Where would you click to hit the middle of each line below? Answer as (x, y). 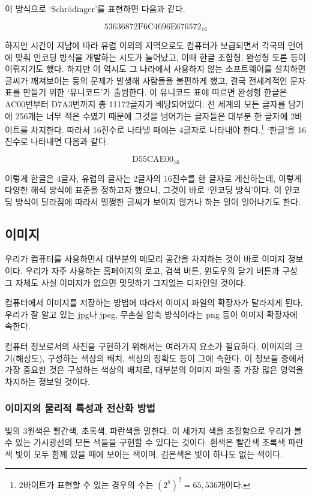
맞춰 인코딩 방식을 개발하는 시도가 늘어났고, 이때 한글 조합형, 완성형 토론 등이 (160, 57)
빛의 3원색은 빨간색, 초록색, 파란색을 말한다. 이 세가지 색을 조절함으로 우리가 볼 (153, 430)
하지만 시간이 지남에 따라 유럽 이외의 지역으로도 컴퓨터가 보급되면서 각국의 (145, 45)
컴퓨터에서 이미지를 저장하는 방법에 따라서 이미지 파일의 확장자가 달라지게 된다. (154, 302)
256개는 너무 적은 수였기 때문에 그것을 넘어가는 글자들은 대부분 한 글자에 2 (155, 115)
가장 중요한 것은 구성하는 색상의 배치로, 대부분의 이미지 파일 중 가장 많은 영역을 (154, 370)
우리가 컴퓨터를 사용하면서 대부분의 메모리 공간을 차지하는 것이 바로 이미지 (145, 259)
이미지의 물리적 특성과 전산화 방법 (80, 408)
